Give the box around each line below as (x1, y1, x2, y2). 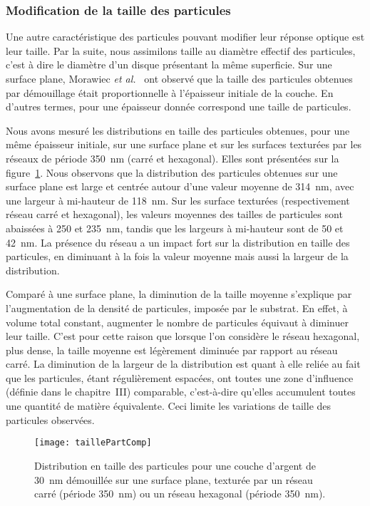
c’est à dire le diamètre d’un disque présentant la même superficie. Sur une (6, 57, 332, 72)
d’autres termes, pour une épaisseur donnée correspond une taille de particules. (6, 99, 351, 114)
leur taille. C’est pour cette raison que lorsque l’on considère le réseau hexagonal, (6, 329, 360, 344)
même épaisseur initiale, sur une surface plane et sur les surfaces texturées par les (6, 137, 362, 152)
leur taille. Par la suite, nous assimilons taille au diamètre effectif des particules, (6, 43, 356, 58)
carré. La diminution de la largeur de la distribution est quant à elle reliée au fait (6, 356, 361, 371)
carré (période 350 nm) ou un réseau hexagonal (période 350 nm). (34, 486, 326, 501)
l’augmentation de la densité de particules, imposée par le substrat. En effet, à (6, 300, 348, 315)
